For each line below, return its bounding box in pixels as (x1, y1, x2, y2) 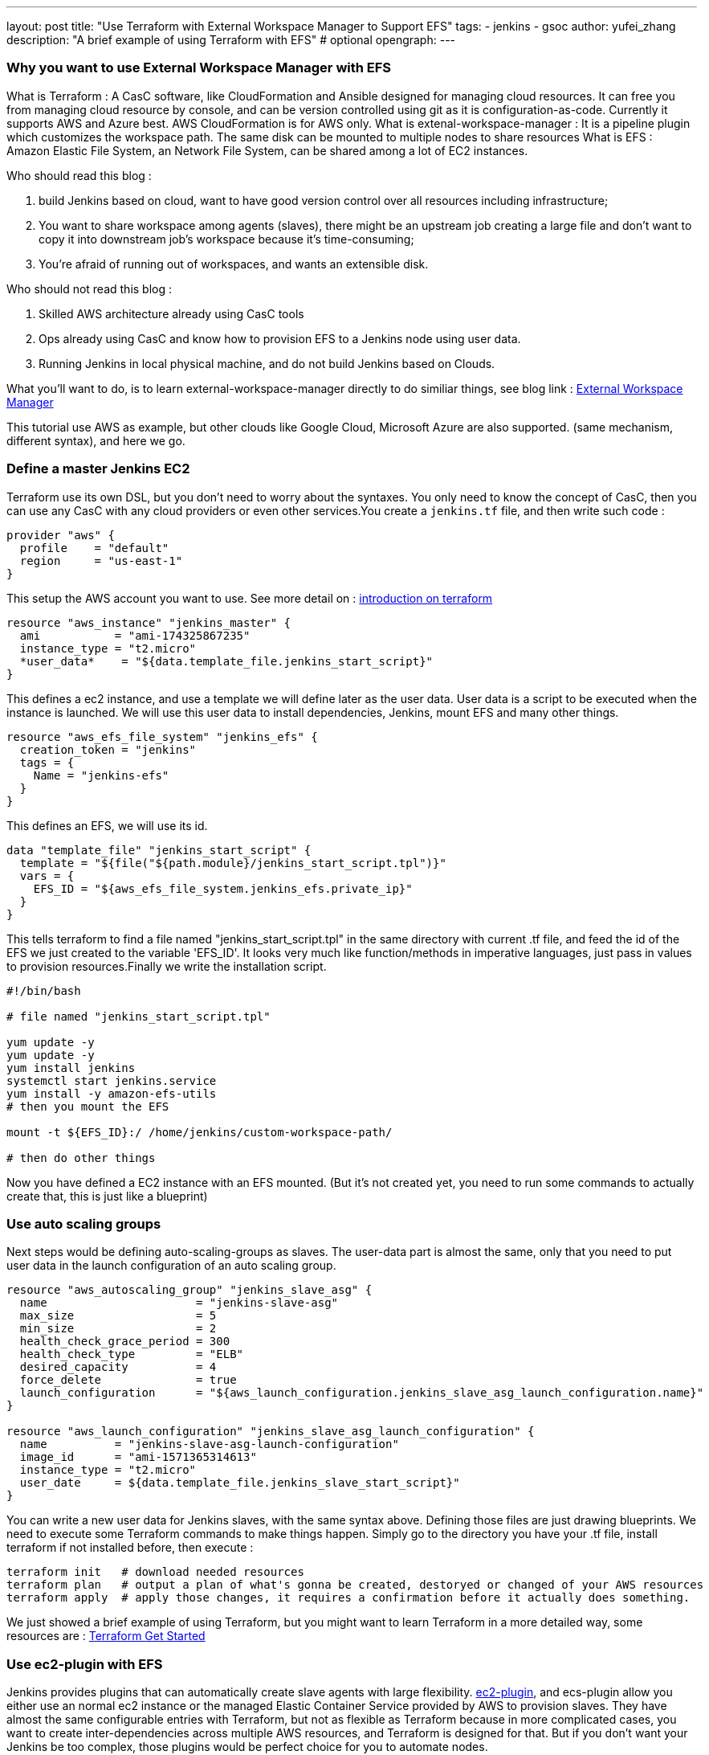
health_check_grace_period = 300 (19, 1335, 230, 1348)
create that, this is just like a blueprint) (6, 1188, 208, 1203)
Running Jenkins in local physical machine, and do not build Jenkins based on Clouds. (39, 356, 495, 370)
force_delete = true (19, 1373, 237, 1387)
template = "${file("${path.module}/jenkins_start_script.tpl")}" (19, 856, 446, 869)
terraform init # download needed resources (6, 1565, 304, 1579)
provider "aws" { (6, 528, 115, 542)
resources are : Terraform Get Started (6, 1629, 206, 1643)
